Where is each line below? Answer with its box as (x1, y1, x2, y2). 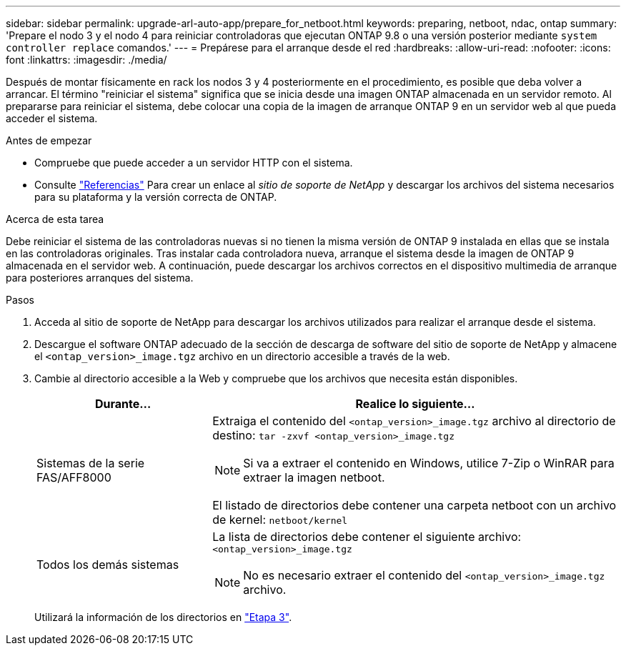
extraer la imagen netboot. (243, 470, 385, 484)
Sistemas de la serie (36, 456, 145, 470)
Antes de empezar (6, 134, 92, 146)
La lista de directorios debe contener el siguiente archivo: (212, 530, 522, 544)
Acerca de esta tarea (6, 213, 104, 225)
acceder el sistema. (6, 112, 98, 124)
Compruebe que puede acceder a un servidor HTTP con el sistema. (34, 156, 353, 169)
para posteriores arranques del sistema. (6, 272, 194, 284)
